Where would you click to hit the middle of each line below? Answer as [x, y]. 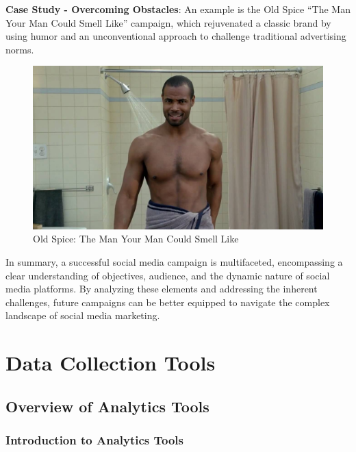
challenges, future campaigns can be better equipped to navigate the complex [168, 302]
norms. [20, 49]
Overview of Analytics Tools [107, 406]
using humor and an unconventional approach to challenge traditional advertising [176, 36]
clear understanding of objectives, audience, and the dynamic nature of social [168, 275]
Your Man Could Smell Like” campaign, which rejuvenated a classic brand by [168, 22]
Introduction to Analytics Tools [95, 440]
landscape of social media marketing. [83, 315]
